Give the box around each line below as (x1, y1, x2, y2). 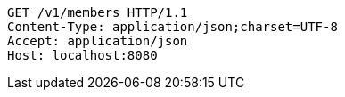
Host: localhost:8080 (7, 48, 158, 62)
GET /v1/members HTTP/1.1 (7, 5, 188, 20)
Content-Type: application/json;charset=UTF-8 (7, 20, 338, 34)
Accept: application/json (7, 34, 188, 48)
